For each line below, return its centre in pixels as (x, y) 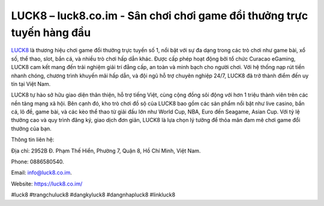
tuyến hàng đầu (51, 32)
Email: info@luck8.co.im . (41, 173)
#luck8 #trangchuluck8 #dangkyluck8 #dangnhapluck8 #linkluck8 (93, 195)
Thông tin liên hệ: (33, 140)
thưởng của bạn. (31, 129)
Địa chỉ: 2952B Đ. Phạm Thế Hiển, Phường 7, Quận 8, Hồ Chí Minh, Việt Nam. (106, 151)
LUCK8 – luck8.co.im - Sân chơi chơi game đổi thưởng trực (160, 16)
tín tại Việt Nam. (31, 83)
